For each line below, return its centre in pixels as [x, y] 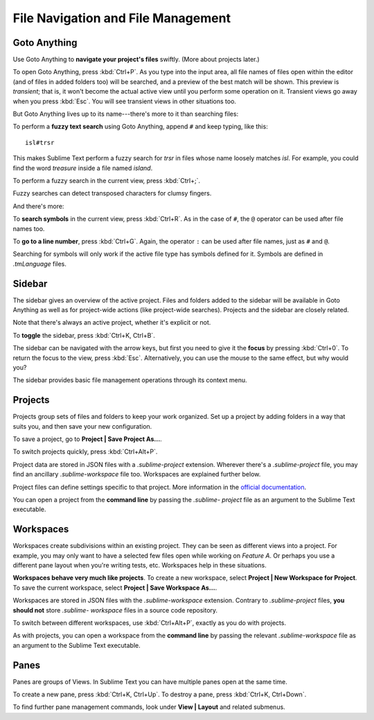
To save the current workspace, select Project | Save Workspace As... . [115, 588]
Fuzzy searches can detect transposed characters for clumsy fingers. [112, 194]
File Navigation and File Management [122, 18]
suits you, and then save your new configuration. [82, 426]
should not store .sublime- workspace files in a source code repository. [115, 610]
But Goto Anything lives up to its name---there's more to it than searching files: [126, 114]
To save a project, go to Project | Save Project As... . [87, 439]
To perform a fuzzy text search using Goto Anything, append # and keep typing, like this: [140, 127]
